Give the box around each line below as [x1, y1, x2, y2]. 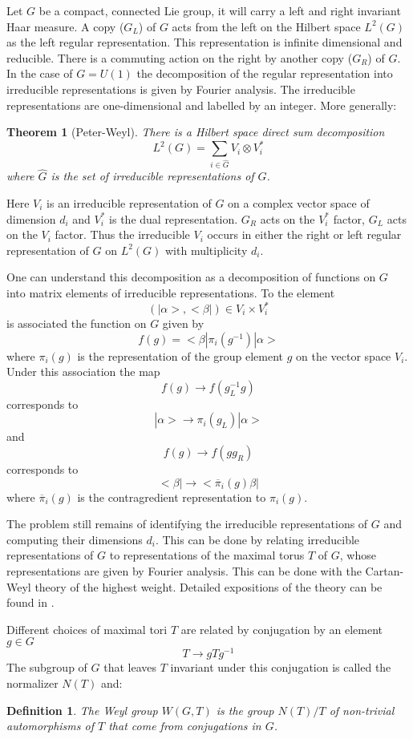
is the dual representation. [109, 210, 238, 227]
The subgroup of [6, 659, 87, 676]
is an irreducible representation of [47, 194, 212, 211]
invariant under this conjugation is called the [170, 659, 391, 676]
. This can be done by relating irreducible [155, 531, 360, 547]
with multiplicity [165, 241, 248, 258]
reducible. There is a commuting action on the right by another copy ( [6, 49, 353, 66]
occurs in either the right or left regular [207, 226, 402, 243]
